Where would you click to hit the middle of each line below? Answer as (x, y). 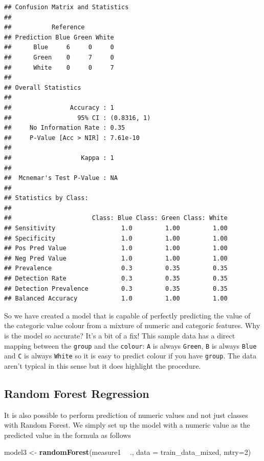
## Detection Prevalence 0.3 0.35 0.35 (116, 288)
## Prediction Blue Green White (59, 37)
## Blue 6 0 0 (59, 47)
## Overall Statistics (43, 87)
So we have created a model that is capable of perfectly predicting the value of (127, 315)
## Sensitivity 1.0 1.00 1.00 (116, 228)
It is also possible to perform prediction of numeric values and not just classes (126, 415)
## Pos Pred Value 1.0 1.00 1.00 (116, 248)
